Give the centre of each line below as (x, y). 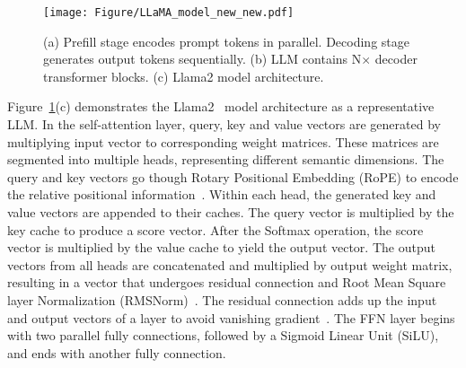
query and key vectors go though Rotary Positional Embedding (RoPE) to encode (233, 176)
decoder (396, 59)
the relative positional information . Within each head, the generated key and (222, 194)
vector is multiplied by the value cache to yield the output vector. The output (221, 247)
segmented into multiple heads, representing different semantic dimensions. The (226, 159)
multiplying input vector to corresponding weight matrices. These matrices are (223, 141)
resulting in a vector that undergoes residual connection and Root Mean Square (227, 282)
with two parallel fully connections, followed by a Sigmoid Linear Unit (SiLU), (223, 335)
